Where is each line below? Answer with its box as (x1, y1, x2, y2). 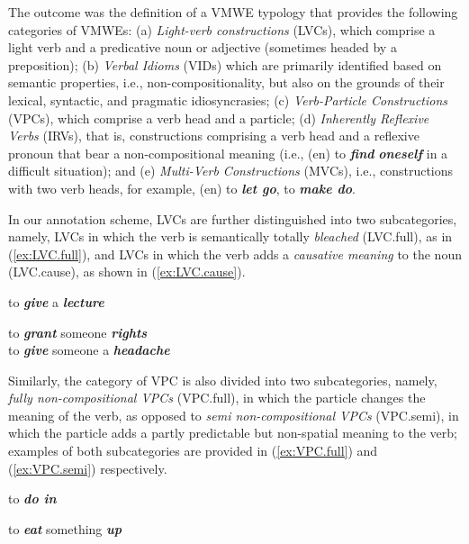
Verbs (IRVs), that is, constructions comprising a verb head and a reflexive (8, 126, 419, 145)
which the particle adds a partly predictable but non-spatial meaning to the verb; (8, 423, 457, 442)
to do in (8, 489, 57, 508)
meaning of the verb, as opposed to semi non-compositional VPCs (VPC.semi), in (8, 405, 459, 424)
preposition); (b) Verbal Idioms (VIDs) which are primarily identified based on (8, 55, 442, 74)
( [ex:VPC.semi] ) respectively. (8, 458, 167, 477)
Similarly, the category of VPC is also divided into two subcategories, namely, (8, 370, 437, 389)
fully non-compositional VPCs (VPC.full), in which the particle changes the (8, 388, 426, 407)
